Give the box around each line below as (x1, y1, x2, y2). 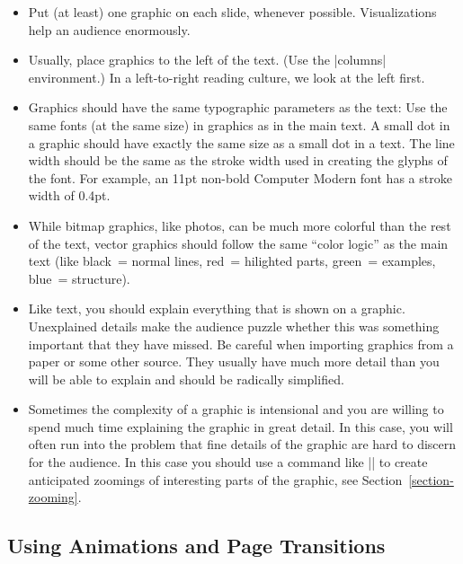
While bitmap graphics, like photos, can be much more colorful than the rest (28, 216, 451, 234)
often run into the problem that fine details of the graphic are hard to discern (28, 435, 457, 454)
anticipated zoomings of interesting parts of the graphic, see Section (28, 470, 403, 489)
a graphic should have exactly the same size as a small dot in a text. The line (28, 133, 455, 152)
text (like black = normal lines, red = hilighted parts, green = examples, (28, 251, 436, 270)
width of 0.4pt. (28, 186, 111, 205)
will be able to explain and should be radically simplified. (28, 369, 344, 388)
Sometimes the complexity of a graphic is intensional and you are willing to (28, 400, 444, 419)
